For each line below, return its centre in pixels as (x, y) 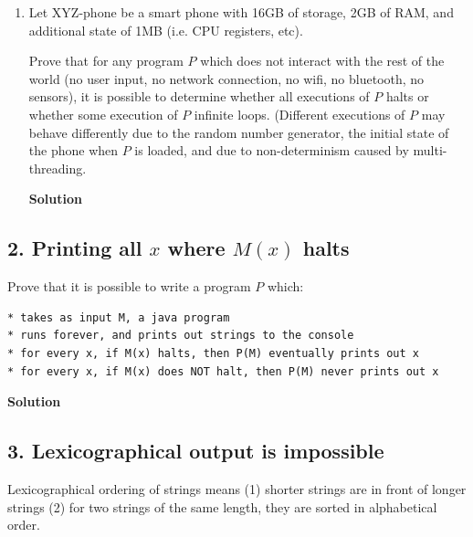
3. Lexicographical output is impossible (196, 451)
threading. (58, 168)
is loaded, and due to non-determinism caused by (272, 150)
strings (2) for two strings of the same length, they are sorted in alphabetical (222, 506)
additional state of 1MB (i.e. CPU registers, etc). (166, 30)
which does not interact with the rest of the (322, 61)
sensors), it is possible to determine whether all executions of (199, 96)
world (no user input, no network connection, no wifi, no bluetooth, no (226, 78)
